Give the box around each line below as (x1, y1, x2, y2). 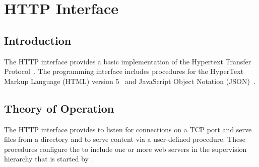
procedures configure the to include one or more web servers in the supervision (4, 143, 247, 154)
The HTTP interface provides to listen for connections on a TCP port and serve (4, 124, 252, 134)
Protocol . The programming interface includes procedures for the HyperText (4, 66, 244, 76)
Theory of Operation (4, 100, 114, 116)
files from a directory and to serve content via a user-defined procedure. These (4, 134, 245, 144)
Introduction (4, 32, 72, 48)
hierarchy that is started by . (4, 153, 93, 164)
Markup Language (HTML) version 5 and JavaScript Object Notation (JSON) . (4, 75, 255, 86)
